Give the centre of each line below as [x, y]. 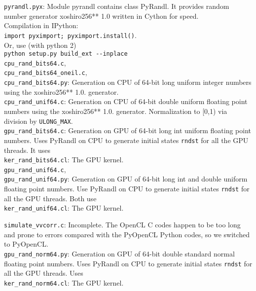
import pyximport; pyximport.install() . [70, 35]
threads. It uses [27, 150]
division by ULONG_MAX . [38, 121]
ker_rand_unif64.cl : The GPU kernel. [64, 208]
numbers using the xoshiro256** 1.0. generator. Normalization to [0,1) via [116, 111]
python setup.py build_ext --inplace [66, 54]
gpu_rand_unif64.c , [35, 169]
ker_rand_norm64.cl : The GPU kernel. [64, 282]
